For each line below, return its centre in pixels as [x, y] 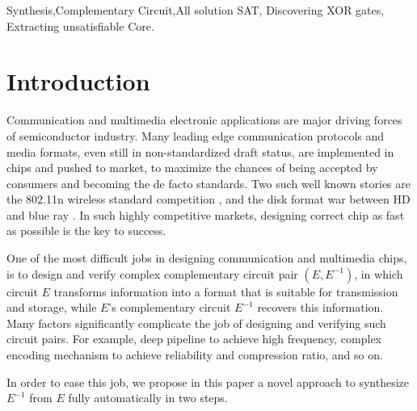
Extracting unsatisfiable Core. [80, 25]
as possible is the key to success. [86, 231]
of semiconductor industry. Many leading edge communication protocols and [196, 135]
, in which [379, 273]
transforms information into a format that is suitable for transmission [226, 291]
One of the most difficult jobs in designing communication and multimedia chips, [207, 258]
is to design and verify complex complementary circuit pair [152, 273]
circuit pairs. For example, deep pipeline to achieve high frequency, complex [194, 339]
